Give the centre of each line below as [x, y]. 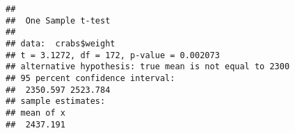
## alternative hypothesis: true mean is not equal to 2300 [148, 67]
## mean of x [35, 113]
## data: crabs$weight [61, 43]
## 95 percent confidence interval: [90, 78]
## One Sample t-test [58, 20]
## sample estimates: [56, 101]
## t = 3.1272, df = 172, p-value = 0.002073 [113, 55]
